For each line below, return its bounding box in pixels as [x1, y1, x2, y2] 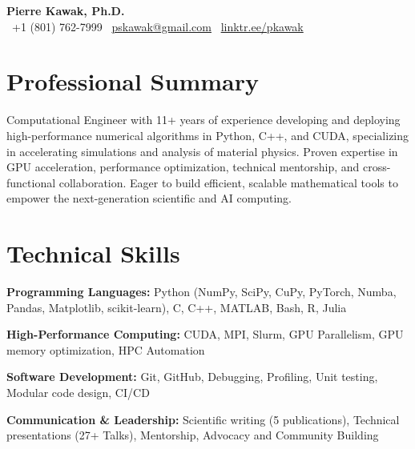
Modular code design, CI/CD [6, 383, 150, 400]
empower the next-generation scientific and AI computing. [6, 190, 292, 206]
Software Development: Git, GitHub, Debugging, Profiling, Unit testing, [6, 368, 378, 385]
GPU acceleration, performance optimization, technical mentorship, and [6, 158, 360, 175]
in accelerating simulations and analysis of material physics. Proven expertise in [6, 142, 398, 159]
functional [6, 174, 56, 190]
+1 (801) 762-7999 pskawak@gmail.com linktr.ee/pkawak [11, 18, 304, 34]
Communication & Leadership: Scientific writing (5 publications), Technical [6, 411, 400, 427]
